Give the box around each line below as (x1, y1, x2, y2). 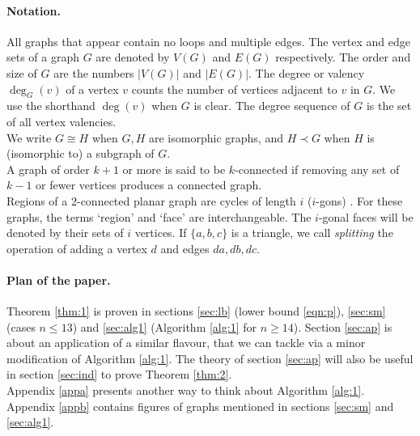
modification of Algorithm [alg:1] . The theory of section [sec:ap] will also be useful (6, 349, 414, 366)
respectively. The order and (275, 49, 411, 66)
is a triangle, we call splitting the (231, 224, 393, 241)
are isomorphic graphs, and (149, 129, 283, 146)
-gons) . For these (316, 192, 403, 209)
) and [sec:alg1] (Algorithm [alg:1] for (72, 318, 257, 335)
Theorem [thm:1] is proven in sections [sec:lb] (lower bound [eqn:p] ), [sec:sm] (6, 303, 386, 320)
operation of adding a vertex (6, 239, 147, 256)
